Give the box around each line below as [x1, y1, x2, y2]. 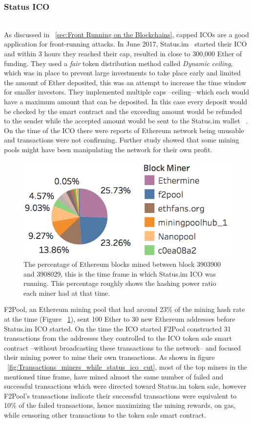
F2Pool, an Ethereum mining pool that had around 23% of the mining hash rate [4, 304, 245, 314]
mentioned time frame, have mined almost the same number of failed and [4, 371, 223, 381]
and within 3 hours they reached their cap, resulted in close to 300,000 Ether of [4, 48, 242, 58]
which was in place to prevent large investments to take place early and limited [4, 68, 241, 78]
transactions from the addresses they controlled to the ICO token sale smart [4, 333, 232, 343]
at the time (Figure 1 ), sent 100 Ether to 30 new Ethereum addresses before [4, 313, 235, 324]
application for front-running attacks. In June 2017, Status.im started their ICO [4, 39, 247, 49]
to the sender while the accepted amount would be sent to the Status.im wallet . [4, 116, 248, 126]
